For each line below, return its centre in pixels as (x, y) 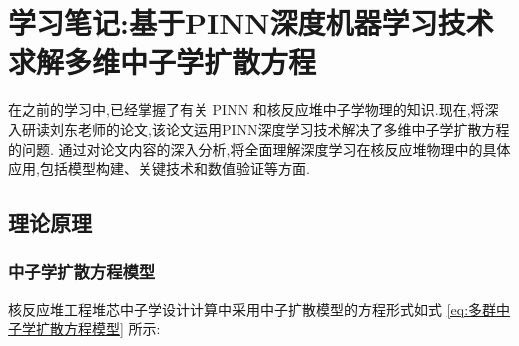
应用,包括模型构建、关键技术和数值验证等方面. (159, 168)
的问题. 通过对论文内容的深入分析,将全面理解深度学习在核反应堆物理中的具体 (259, 148)
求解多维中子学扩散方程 (162, 61)
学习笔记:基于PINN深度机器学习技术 (251, 22)
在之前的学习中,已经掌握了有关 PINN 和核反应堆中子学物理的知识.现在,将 (246, 109)
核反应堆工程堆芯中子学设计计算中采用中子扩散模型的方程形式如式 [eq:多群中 (259, 308)
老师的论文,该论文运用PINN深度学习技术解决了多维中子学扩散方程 (293, 128)
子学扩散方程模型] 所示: (84, 328)
